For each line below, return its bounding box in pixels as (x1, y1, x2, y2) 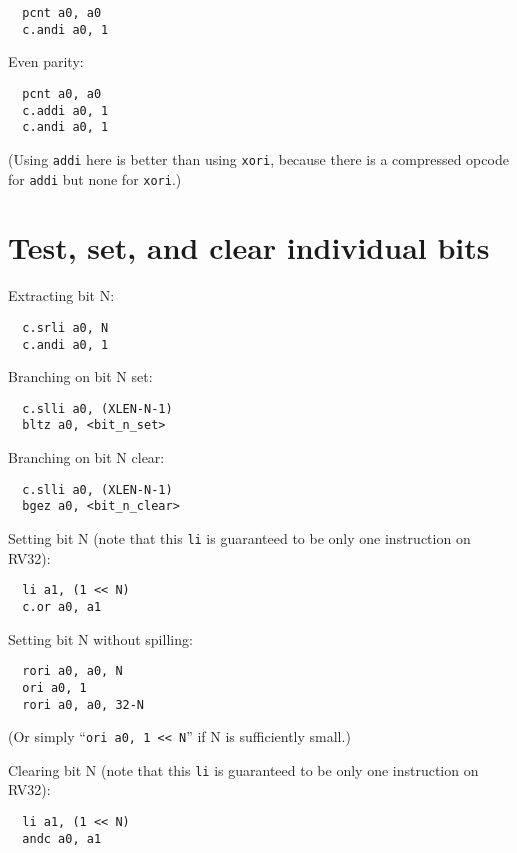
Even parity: (8, 51, 84, 72)
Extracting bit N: (8, 285, 115, 306)
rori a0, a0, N (22, 664, 123, 679)
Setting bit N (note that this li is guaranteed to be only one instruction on (8, 528, 471, 549)
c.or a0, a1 (22, 599, 102, 614)
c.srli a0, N (22, 320, 109, 335)
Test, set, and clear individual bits (8, 227, 490, 268)
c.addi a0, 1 (22, 103, 109, 118)
